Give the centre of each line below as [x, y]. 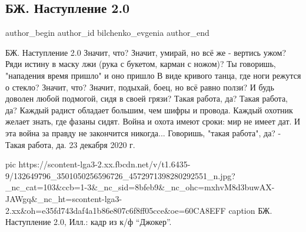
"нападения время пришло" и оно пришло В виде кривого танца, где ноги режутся [153, 75]
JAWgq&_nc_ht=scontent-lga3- [64, 198]
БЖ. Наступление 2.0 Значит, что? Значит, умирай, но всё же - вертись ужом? [146, 52]
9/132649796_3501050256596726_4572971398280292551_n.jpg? [120, 175]
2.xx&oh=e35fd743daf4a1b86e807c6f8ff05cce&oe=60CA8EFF [116, 210]
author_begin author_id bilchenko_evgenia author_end [107, 33]
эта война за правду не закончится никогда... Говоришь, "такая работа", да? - [143, 132]
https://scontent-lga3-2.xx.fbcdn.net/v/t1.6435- [104, 164]
